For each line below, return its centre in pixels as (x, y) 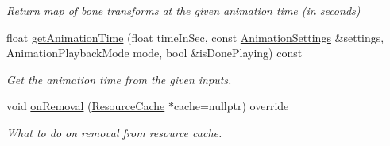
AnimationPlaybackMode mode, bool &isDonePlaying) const (154, 53)
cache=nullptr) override (231, 106)
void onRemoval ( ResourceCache (86, 106)
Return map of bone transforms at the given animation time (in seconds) (183, 10)
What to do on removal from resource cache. (114, 132)
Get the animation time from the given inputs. (119, 79)
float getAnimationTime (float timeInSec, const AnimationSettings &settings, (195, 37)
